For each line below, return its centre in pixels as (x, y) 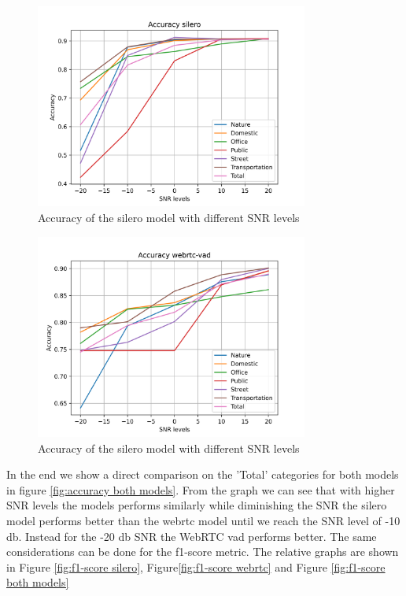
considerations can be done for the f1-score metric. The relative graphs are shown (203, 552)
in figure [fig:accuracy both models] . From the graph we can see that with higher (201, 489)
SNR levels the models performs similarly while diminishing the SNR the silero (197, 505)
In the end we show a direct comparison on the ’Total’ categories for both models (203, 474)
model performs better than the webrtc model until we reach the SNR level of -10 (203, 520)
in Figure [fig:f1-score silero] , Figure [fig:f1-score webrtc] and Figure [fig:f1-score (196, 566)
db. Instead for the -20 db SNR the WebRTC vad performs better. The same (192, 536)
